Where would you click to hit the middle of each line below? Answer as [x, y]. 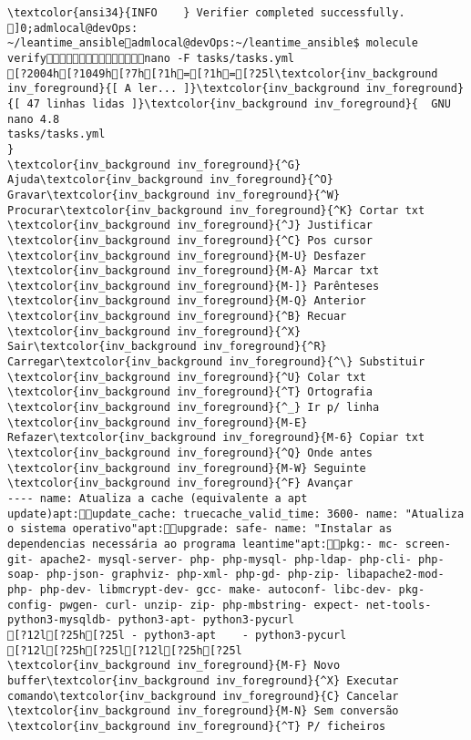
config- [31, 605]
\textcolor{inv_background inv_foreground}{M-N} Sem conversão [203, 711]
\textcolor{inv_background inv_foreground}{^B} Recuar [177, 317]
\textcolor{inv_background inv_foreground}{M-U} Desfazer [187, 256]
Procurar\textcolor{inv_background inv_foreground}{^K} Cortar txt [216, 210]
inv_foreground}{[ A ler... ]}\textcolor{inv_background [184, 89]
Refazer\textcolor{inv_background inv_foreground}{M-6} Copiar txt [216, 438]
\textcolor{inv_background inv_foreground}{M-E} [158, 422]
